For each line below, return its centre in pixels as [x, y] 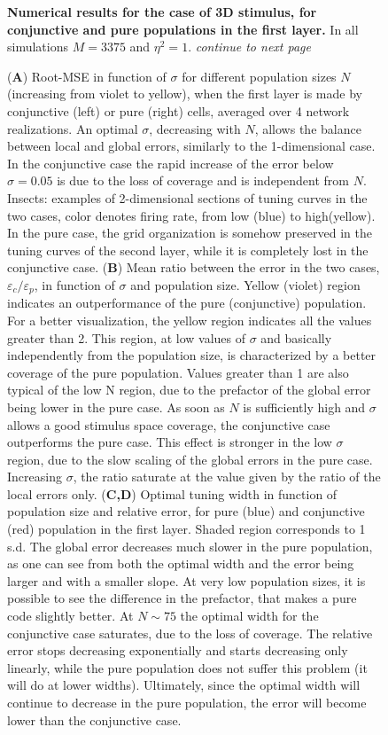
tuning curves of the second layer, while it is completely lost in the [188, 250]
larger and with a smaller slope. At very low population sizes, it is [186, 580]
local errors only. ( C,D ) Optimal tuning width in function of [172, 493]
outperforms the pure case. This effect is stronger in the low [170, 442]
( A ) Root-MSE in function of [87, 76]
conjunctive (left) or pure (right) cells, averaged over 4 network [178, 110]
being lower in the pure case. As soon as [116, 407]
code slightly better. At [70, 616]
